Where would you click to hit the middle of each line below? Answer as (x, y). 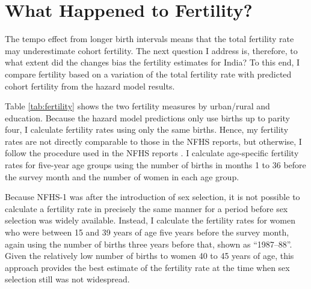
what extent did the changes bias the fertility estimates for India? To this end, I (152, 62)
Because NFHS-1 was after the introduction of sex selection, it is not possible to (152, 197)
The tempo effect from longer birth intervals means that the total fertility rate (149, 39)
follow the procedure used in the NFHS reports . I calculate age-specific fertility (152, 153)
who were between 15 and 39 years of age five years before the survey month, (147, 232)
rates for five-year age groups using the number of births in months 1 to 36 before (155, 165)
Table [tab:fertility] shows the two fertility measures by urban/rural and (137, 106)
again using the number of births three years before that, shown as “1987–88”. (149, 244)
